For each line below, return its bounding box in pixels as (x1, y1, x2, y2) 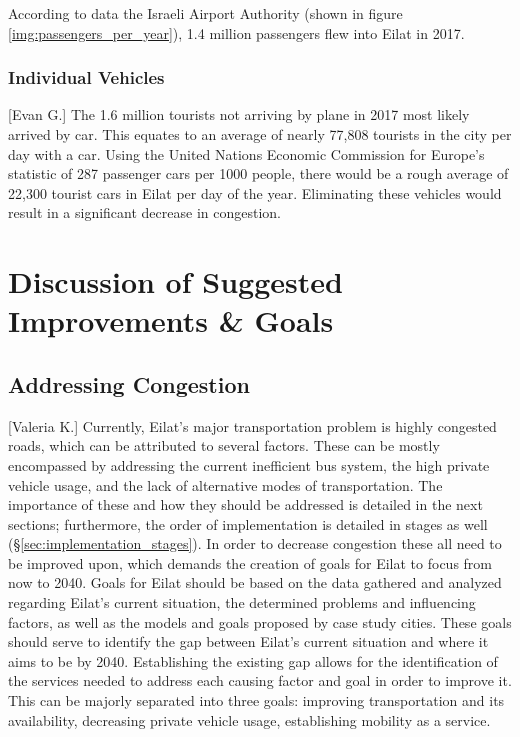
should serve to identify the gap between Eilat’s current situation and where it (8, 631, 489, 652)
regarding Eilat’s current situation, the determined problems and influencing (8, 592, 476, 613)
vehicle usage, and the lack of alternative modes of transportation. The (8, 474, 443, 495)
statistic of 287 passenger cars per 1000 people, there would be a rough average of (8, 163, 509, 184)
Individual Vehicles (8, 65, 165, 90)
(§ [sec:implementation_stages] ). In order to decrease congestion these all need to (8, 533, 502, 554)
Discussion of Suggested (8, 261, 343, 302)
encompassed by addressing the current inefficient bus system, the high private (8, 454, 490, 475)
